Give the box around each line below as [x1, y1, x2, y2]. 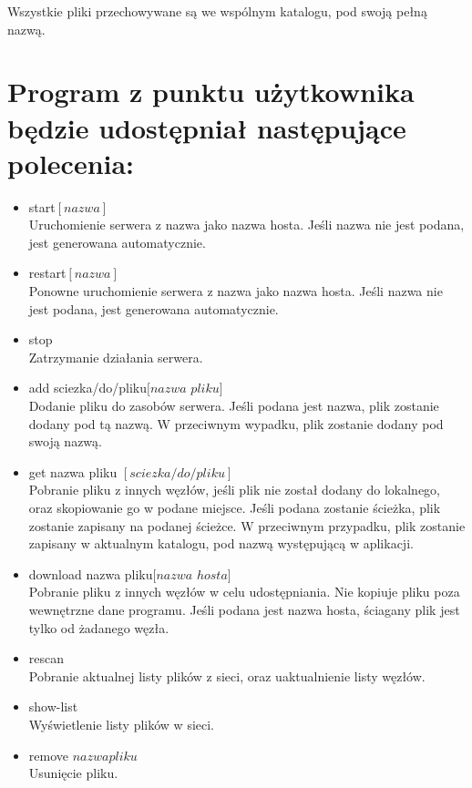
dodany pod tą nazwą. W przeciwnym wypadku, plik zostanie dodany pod [28, 414, 444, 433]
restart [28, 263, 67, 282]
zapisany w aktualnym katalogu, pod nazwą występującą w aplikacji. [28, 534, 414, 553]
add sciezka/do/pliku [28, 378, 148, 397]
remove [28, 745, 68, 764]
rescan [28, 649, 65, 668]
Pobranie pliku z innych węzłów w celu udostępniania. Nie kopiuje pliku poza [28, 582, 460, 601]
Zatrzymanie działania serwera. [28, 347, 203, 366]
